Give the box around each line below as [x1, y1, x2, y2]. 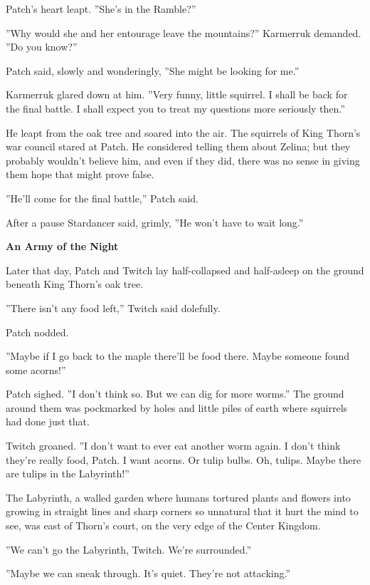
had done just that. [6, 414, 90, 429]
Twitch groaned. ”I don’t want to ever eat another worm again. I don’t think [6, 438, 341, 453]
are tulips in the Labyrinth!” [6, 466, 129, 481]
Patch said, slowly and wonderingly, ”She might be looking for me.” [6, 63, 300, 78]
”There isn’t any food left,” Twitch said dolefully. [6, 300, 221, 315]
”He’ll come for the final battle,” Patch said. [6, 190, 199, 205]
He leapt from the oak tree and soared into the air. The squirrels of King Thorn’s [6, 125, 361, 140]
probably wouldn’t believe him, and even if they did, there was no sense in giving [6, 152, 360, 167]
